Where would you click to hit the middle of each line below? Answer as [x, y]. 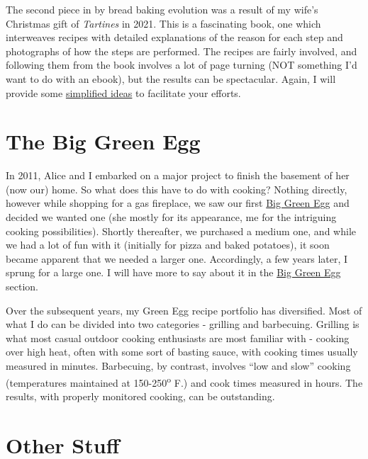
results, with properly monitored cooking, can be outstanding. [140, 396]
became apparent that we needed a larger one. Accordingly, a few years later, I [177, 258]
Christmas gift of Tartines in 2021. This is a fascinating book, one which [163, 23]
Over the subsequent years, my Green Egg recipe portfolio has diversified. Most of [184, 310]
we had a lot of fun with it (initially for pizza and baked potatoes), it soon [168, 245]
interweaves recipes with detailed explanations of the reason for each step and [174, 37]
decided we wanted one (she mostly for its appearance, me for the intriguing [171, 217]
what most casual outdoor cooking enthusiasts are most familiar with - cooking [178, 338]
